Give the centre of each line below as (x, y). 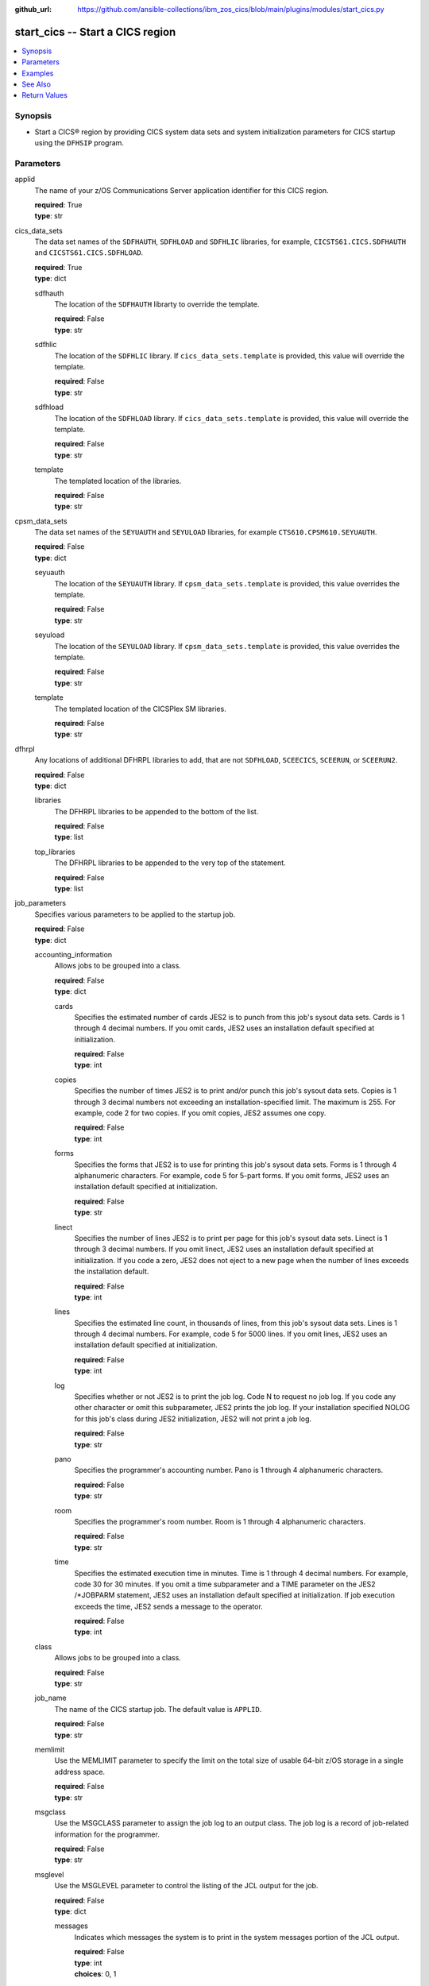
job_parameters (41, 903)
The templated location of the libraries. (118, 481)
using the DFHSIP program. (79, 143)
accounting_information (73, 954)
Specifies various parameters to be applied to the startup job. (135, 914)
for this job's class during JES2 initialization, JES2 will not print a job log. (193, 1419)
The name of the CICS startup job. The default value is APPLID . (158, 1709)
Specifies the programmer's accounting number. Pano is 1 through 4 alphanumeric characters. (229, 1470)
